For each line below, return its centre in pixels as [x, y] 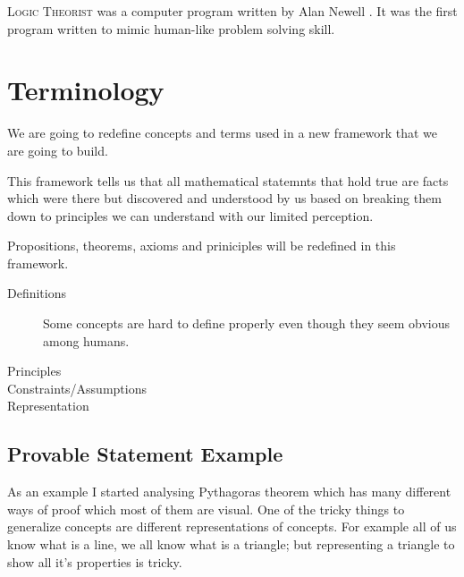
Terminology [86, 90]
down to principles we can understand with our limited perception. [190, 215]
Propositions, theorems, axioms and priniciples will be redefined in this [202, 246]
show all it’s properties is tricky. [95, 561]
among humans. [86, 340]
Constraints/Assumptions [77, 388]
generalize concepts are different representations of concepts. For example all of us [232, 526]
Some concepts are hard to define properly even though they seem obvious [246, 323]
